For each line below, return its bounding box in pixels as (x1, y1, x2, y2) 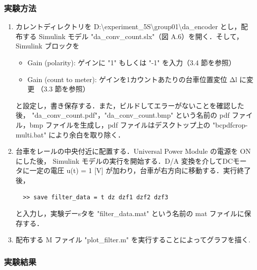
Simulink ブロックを (15, 41, 80, 51)
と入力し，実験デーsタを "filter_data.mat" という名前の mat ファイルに (15, 208, 245, 219)
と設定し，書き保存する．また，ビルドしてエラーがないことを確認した (15, 100, 245, 110)
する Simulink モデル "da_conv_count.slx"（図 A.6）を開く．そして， (22, 31, 243, 41)
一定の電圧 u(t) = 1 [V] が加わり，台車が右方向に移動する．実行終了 (29, 165, 251, 176)
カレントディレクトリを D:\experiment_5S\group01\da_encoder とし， (15, 21, 241, 32)
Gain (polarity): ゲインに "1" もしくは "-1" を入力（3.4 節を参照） (27, 57, 236, 67)
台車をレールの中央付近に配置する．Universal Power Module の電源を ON (15, 146, 251, 156)
